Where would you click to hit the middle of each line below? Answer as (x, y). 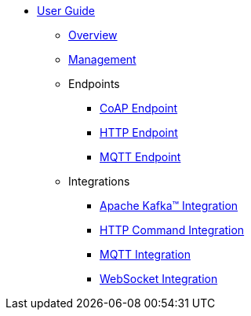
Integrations (99, 181)
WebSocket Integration (159, 279)
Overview (93, 35)
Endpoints (94, 84)
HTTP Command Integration (172, 230)
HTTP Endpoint (139, 132)
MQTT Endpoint (140, 157)
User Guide (66, 11)
